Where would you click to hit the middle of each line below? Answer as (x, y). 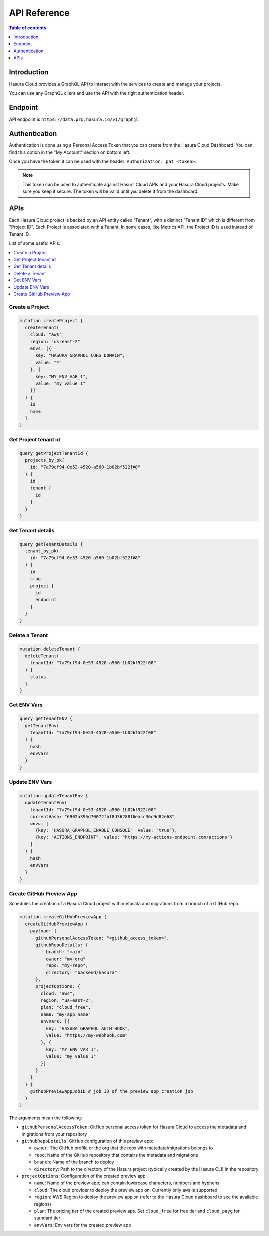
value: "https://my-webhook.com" (87, 1035)
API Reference (39, 13)
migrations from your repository (54, 1134)
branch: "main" (64, 952)
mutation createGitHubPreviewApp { (63, 917)
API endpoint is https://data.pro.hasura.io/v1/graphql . (75, 119)
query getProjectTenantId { (54, 453)
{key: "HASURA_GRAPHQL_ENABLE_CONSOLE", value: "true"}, (107, 830)
